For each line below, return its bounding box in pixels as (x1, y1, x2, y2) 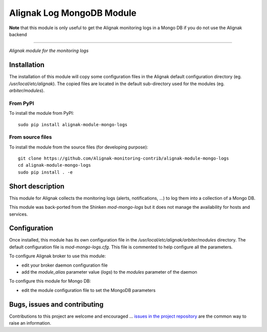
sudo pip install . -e (18, 169, 73, 175)
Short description (9, 182, 65, 190)
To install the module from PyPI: (9, 110, 74, 116)
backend (9, 31, 27, 37)
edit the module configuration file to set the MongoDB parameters (21, 287, 156, 293)
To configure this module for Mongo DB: (9, 278, 91, 284)
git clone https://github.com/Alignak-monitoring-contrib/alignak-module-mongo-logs (18, 156, 229, 161)
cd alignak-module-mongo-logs (18, 162, 91, 168)
